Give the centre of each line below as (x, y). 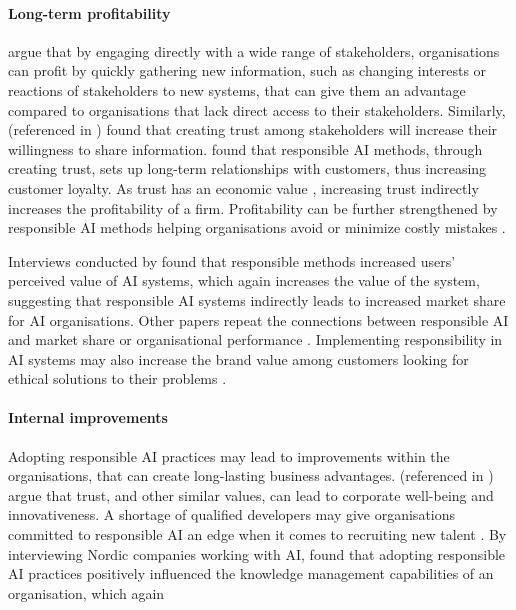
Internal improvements (88, 417)
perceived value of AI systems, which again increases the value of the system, (244, 280)
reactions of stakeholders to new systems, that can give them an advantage (237, 89)
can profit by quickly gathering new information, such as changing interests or (247, 70)
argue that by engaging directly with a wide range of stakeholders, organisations (254, 50)
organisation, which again (86, 592)
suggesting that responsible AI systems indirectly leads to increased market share (257, 299)
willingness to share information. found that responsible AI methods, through (245, 148)
